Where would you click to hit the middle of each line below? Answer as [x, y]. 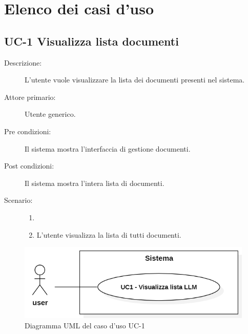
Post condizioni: [29, 166]
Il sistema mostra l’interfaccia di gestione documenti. [108, 148]
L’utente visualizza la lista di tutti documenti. [109, 234]
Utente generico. [50, 114]
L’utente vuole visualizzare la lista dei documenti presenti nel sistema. [135, 80]
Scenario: [18, 200]
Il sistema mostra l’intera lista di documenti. [95, 183]
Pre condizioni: [28, 131]
